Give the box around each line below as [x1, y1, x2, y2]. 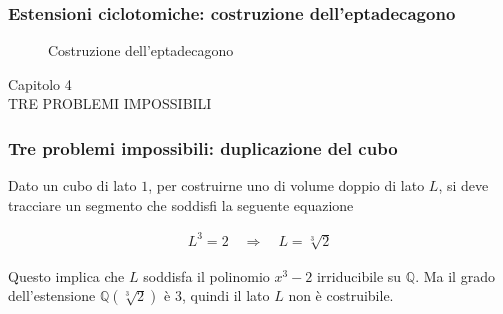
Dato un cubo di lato [8, 175, 137, 196]
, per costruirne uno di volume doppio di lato [148, 175, 425, 196]
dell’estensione [8, 285, 96, 306]
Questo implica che [8, 265, 125, 286]
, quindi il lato [181, 285, 270, 306]
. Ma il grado [415, 265, 495, 286]
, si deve [438, 175, 489, 196]
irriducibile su [316, 265, 402, 286]
